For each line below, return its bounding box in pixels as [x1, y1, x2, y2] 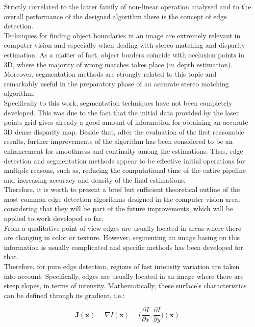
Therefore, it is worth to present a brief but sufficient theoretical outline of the [4, 184, 240, 194]
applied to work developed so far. [4, 213, 104, 223]
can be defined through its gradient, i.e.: [4, 290, 125, 300]
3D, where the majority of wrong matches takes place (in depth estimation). [4, 59, 233, 69]
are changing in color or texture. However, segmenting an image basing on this [4, 232, 240, 243]
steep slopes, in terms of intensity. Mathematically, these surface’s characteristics [4, 280, 247, 291]
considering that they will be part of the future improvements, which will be [4, 203, 233, 214]
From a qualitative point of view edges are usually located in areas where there [4, 222, 241, 233]
